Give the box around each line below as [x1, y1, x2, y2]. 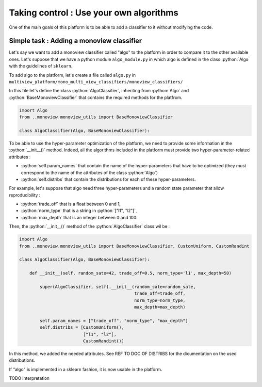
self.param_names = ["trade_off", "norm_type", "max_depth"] [39, 318, 188, 323]
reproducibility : [9, 192, 41, 198]
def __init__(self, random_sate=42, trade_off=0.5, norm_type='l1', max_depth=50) [29, 271, 232, 276]
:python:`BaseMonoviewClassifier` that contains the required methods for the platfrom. [9, 95, 182, 100]
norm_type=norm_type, [134, 297, 186, 303]
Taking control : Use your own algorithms [9, 7, 179, 18]
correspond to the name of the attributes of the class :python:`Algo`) [21, 170, 158, 176]
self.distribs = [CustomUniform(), [39, 325, 125, 330]
